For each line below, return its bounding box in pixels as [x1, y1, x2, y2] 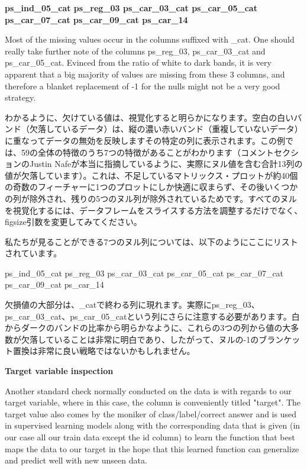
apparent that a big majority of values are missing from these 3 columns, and [5, 67, 285, 80]
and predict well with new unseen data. [5, 454, 147, 466]
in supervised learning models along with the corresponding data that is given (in [5, 419, 300, 432]
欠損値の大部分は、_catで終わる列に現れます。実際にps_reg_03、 [5, 298, 260, 311]
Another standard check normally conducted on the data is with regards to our [5, 384, 292, 397]
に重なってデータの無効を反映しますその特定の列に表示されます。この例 [5, 134, 285, 146]
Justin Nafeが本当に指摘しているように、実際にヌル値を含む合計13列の [29, 157, 303, 170]
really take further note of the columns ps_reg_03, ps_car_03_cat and [5, 44, 266, 57]
